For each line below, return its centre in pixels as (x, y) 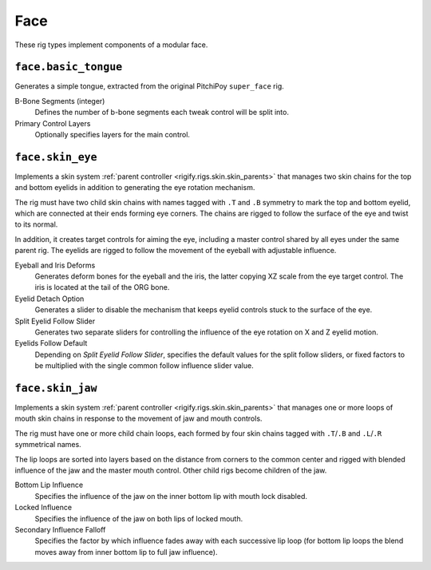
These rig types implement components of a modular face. (111, 45)
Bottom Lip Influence (49, 485)
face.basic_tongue (69, 67)
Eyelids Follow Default (51, 343)
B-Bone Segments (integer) (60, 101)
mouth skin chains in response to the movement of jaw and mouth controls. (138, 418)
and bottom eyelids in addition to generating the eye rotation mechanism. (135, 188)
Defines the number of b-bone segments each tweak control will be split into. (162, 113)
